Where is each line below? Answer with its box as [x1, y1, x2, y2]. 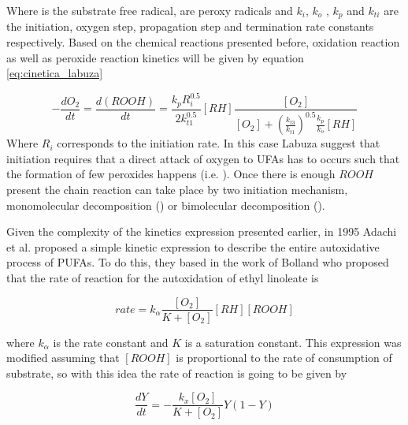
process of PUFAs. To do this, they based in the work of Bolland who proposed [6, 254, 389, 270]
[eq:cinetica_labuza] [6, 65, 103, 81]
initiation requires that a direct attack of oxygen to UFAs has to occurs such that [6, 150, 400, 166]
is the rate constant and [53, 334, 169, 350]
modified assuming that [6, 349, 120, 366]
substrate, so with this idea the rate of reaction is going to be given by [6, 364, 347, 381]
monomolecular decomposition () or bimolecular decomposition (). [6, 196, 325, 213]
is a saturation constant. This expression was [184, 334, 402, 350]
